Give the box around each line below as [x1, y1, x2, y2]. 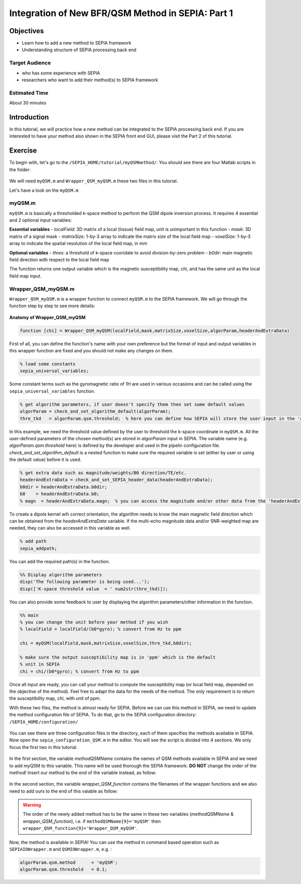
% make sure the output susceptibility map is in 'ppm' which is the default [20, 654, 216, 660]
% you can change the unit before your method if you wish [20, 619, 168, 625]
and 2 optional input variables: [9, 217, 72, 223]
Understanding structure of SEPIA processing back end [22, 47, 136, 53]
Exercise [9, 146, 37, 155]
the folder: [9, 166, 31, 173]
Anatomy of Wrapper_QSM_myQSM [9, 314, 86, 320]
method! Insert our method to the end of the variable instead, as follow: [9, 770, 157, 776]
